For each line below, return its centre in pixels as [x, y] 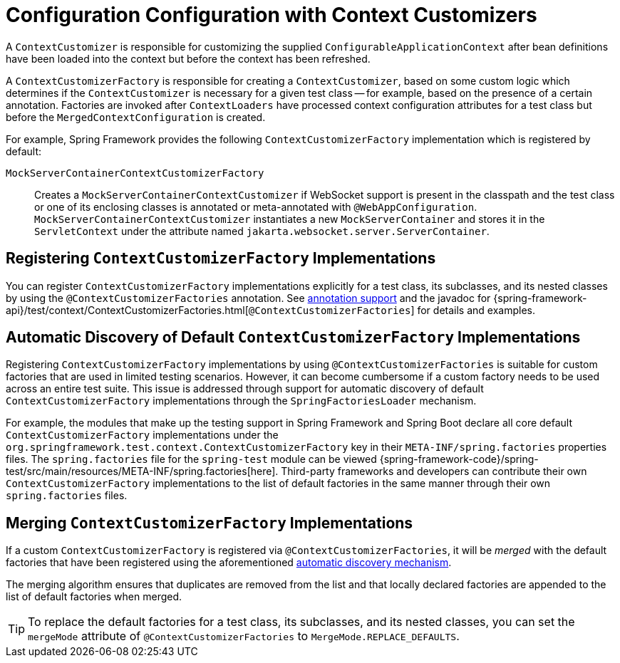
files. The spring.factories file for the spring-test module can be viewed [191, 459]
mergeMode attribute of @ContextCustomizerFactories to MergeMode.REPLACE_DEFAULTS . [244, 636]
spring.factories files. [67, 496]
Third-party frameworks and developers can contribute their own [434, 471]
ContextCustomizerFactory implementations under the [142, 435]
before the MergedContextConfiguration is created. [136, 117]
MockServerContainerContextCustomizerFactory [135, 173]
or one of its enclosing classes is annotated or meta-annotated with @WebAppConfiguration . [256, 207]
